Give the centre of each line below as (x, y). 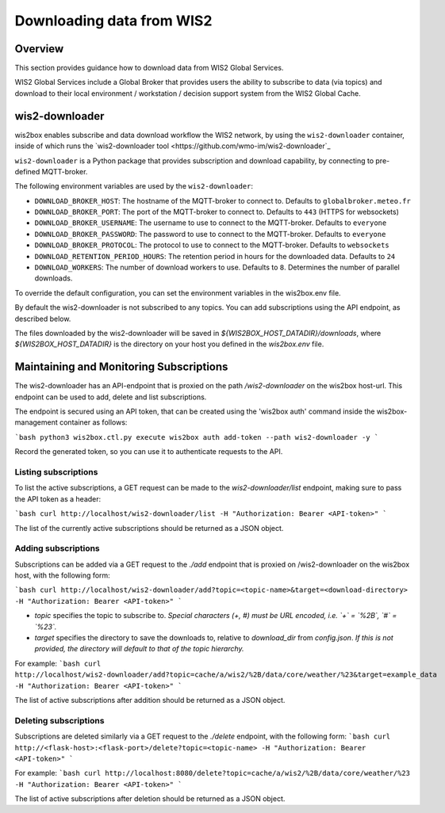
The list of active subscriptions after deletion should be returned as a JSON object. (150, 799)
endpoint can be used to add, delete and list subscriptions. (111, 397)
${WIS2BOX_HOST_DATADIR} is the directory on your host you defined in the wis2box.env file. (169, 344)
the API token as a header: (58, 498)
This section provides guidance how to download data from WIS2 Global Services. (149, 68)
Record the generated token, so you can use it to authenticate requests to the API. (149, 452)
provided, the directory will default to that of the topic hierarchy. (140, 649)
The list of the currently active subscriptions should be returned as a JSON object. (149, 528)
